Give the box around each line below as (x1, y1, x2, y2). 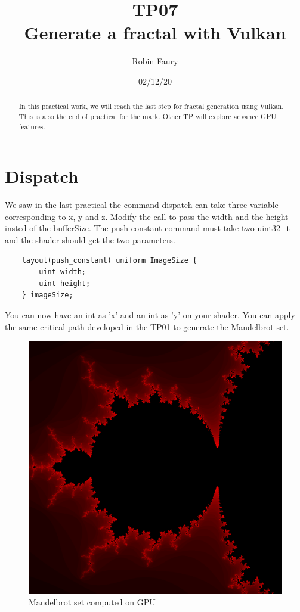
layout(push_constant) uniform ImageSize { (21, 256, 197, 265)
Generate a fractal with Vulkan (24, 20, 286, 45)
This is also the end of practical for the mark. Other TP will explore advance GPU (18, 111, 277, 121)
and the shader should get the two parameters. (5, 233, 175, 246)
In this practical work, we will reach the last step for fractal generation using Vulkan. (18, 101, 284, 111)
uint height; (39, 279, 91, 288)
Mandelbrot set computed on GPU (29, 595, 156, 608)
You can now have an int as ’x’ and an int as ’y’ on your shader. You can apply (5, 308, 295, 321)
